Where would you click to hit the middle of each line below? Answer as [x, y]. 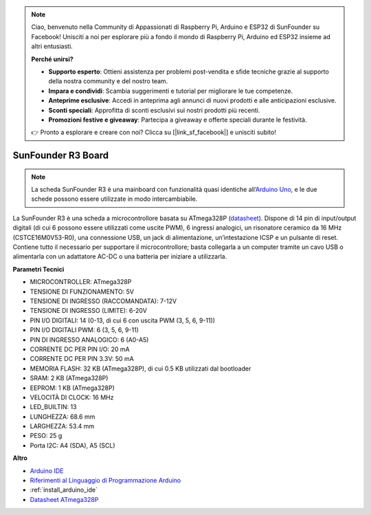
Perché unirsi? [52, 59]
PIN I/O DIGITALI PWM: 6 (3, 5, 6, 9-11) [84, 330]
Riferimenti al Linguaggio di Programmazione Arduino [105, 481]
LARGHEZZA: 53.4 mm [62, 426]
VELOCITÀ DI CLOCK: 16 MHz [72, 397]
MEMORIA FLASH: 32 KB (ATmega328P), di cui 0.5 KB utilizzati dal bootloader [140, 369]
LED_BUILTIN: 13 [53, 407]
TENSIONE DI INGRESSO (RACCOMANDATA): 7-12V [103, 301]
